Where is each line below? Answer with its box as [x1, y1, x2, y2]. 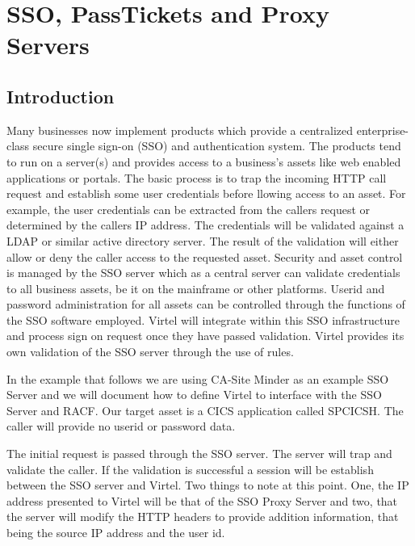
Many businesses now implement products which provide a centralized [6, 121, 354, 138]
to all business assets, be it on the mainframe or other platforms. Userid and [6, 279, 385, 296]
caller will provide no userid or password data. [6, 418, 236, 435]
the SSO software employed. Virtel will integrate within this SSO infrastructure [6, 311, 400, 328]
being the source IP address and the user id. [6, 524, 225, 541]
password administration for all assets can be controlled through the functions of [6, 296, 405, 313]
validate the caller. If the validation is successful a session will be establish [6, 460, 374, 477]
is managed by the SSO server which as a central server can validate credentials [6, 264, 400, 281]
